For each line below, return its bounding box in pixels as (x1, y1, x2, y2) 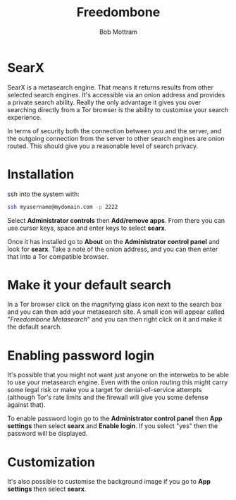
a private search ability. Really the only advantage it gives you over (7, 98, 201, 106)
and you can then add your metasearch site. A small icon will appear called (7, 307, 225, 316)
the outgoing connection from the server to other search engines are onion (7, 134, 225, 142)
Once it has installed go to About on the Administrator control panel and (7, 237, 220, 245)
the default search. (7, 322, 62, 331)
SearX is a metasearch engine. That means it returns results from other (7, 83, 213, 92)
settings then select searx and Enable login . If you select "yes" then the (7, 422, 218, 430)
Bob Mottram (99, 28, 137, 36)
